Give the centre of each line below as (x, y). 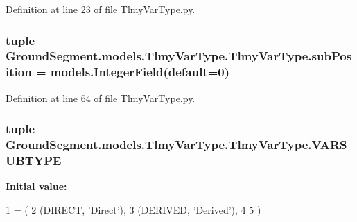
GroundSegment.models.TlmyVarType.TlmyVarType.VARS (176, 145)
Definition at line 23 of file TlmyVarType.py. (101, 9)
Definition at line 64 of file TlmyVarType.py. (101, 97)
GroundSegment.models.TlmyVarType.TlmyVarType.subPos (179, 56)
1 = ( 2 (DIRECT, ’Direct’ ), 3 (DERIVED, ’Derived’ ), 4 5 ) (133, 209)
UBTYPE (34, 161)
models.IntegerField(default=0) (140, 72)
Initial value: (36, 186)
